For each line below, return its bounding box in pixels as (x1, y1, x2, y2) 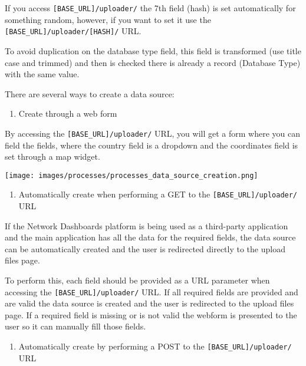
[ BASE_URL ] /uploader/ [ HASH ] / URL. (5, 25, 142, 37)
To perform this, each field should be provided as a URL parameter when (5, 274, 270, 286)
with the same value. (5, 68, 80, 80)
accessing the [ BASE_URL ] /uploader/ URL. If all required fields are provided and (5, 285, 298, 298)
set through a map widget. (5, 150, 100, 163)
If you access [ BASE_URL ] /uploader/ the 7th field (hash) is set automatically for (5, 2, 296, 14)
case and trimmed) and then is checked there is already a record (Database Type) (5, 56, 301, 68)
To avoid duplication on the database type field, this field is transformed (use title (5, 44, 301, 57)
